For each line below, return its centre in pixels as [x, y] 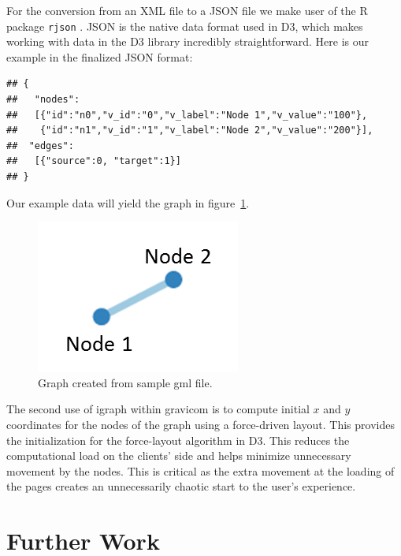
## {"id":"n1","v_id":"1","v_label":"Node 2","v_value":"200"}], [190, 131]
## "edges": [40, 146]
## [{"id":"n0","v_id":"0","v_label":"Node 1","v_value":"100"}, [187, 115]
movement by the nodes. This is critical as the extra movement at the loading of [200, 470]
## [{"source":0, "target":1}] [94, 161]
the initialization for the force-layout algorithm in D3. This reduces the [178, 440]
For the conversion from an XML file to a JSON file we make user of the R [187, 10]
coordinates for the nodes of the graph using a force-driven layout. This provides [200, 424]
